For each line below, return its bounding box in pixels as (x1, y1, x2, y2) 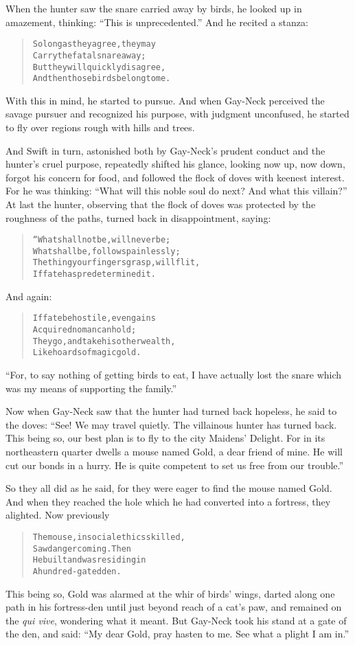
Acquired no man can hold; (32, 325, 137, 335)
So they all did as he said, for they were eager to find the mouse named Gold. (5, 481, 332, 495)
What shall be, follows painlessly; (32, 246, 181, 256)
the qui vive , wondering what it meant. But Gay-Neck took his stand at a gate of (5, 613, 347, 627)
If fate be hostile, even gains (32, 313, 156, 324)
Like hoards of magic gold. (32, 348, 141, 358)
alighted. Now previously (5, 508, 110, 522)
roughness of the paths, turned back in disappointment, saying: (5, 210, 271, 225)
